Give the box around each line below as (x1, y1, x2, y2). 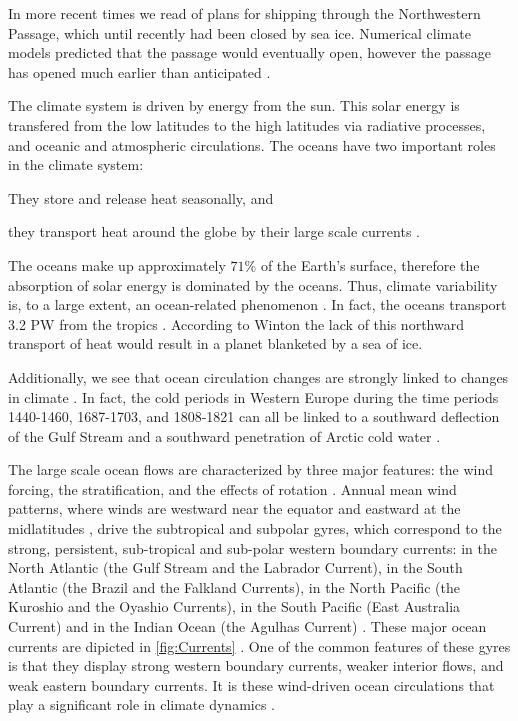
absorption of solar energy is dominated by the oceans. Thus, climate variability (8, 274, 498, 295)
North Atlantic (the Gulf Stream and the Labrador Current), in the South (8, 557, 463, 578)
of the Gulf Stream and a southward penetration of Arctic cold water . (8, 425, 441, 446)
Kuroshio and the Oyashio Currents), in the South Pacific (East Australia (8, 596, 461, 617)
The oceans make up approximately (8, 254, 226, 275)
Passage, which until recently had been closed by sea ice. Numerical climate (8, 22, 471, 43)
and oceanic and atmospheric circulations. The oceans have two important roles (8, 134, 496, 155)
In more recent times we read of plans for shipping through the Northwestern (8, 3, 481, 23)
